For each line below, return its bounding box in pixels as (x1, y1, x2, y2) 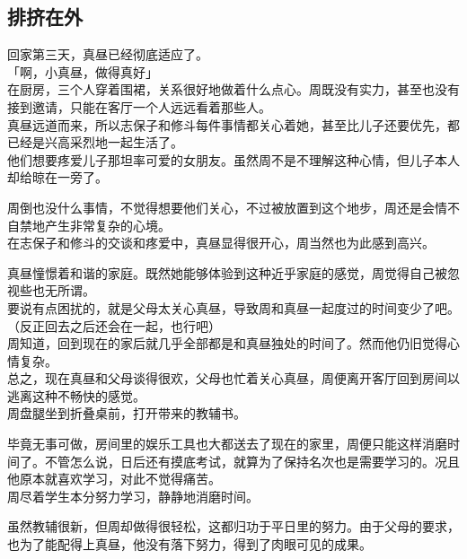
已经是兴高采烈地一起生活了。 (7, 133, 183, 152)
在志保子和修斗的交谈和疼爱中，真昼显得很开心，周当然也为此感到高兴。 (7, 233, 435, 252)
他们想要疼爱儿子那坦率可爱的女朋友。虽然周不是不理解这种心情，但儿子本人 (7, 150, 460, 169)
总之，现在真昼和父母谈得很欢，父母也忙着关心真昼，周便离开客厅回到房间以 (7, 369, 460, 388)
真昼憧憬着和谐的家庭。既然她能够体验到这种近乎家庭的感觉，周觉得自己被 (7, 263, 447, 282)
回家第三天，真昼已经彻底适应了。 (7, 45, 208, 64)
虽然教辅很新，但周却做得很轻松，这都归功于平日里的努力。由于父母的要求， (7, 517, 460, 536)
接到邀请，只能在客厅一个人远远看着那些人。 (7, 97, 271, 116)
